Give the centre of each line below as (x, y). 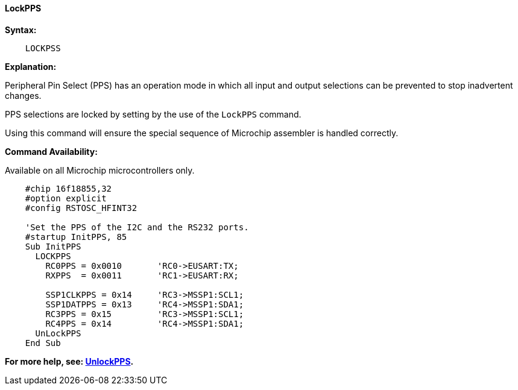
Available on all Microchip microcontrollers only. (100, 170)
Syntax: (21, 30)
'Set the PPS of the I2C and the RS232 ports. (137, 227)
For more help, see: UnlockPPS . (69, 361)
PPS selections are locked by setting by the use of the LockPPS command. (153, 114)
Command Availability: (51, 151)
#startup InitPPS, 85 (76, 237)
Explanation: (31, 66)
